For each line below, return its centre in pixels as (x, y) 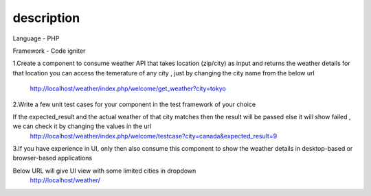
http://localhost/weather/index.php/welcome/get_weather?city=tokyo (128, 88)
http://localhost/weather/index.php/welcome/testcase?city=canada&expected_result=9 (154, 136)
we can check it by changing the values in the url (82, 126)
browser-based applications (53, 158)
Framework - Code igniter (49, 51)
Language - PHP (36, 38)
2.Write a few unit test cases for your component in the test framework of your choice (134, 104)
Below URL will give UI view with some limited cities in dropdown (104, 171)
